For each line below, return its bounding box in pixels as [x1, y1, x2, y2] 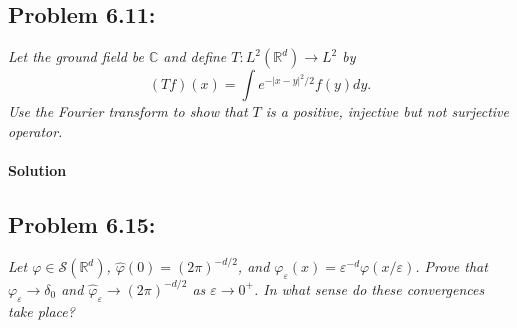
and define [163, 46, 227, 67]
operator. [8, 120, 63, 141]
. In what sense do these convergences [253, 278, 485, 299]
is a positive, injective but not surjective [265, 101, 509, 122]
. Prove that [415, 256, 488, 277]
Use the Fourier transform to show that [8, 101, 248, 122]
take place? [8, 300, 75, 321]
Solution [8, 159, 67, 180]
